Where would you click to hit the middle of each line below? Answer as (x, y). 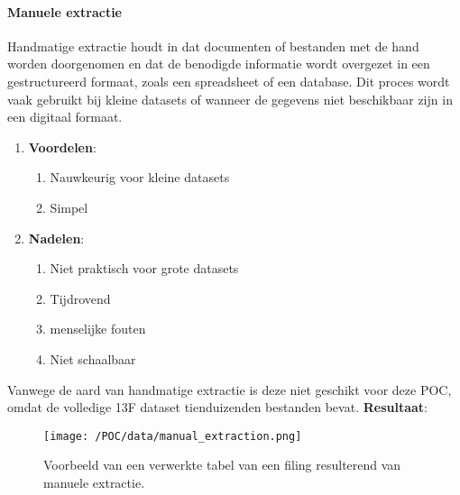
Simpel (69, 207)
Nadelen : (56, 238)
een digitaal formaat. (65, 117)
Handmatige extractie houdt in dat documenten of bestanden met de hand (213, 46)
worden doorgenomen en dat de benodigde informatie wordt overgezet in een (219, 64)
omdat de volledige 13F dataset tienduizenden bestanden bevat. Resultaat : (217, 407)
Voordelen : (62, 147)
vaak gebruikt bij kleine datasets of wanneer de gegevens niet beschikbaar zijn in (230, 99)
